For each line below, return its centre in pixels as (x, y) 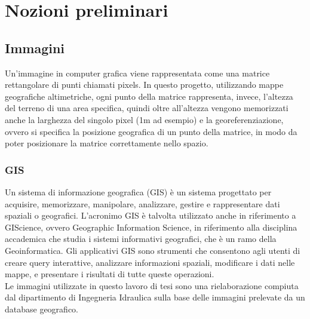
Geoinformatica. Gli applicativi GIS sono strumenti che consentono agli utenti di (153, 250)
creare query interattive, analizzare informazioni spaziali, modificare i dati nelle (150, 262)
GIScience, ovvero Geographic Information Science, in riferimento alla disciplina (151, 227)
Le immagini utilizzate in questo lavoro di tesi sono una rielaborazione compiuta (152, 285)
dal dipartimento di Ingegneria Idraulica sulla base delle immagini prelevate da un (155, 297)
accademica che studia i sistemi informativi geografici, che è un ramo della (141, 239)
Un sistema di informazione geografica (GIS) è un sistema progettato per (138, 191)
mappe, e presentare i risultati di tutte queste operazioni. (110, 274)
